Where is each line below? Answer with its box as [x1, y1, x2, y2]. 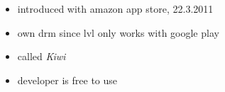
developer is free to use [17, 72, 118, 87]
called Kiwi [17, 49, 66, 64]
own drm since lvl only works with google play [17, 25, 219, 40]
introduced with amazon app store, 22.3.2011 [17, 1, 214, 16]
